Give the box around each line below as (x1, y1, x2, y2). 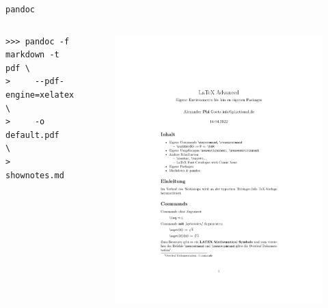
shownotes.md (5, 170, 64, 180)
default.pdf (5, 130, 59, 140)
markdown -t (5, 50, 59, 60)
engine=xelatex (5, 90, 74, 100)
